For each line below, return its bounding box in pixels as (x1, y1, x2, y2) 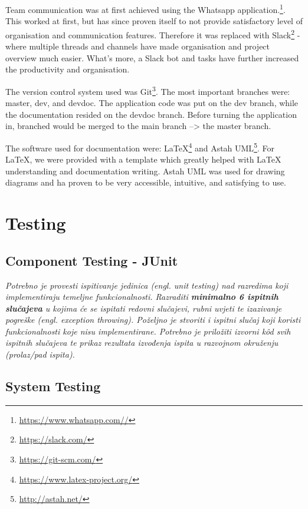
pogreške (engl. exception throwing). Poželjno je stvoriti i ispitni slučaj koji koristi (5, 313, 301, 326)
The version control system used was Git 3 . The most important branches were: (5, 83, 290, 97)
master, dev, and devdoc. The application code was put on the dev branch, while (5, 97, 299, 109)
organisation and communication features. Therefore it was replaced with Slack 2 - (5, 27, 300, 41)
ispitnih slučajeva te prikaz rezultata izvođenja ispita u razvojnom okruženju (5, 336, 278, 349)
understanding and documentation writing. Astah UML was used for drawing (5, 164, 285, 177)
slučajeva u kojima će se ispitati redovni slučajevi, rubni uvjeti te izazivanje (5, 302, 282, 314)
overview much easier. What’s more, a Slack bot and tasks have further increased (5, 51, 299, 64)
